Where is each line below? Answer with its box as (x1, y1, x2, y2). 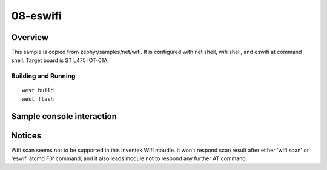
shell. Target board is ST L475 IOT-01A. (11, 56, 109, 64)
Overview (11, 32, 49, 42)
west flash (22, 95, 54, 103)
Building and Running (11, 72, 76, 80)
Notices (11, 131, 42, 141)
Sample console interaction (11, 111, 117, 121)
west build (22, 87, 54, 94)
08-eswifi (11, 9, 62, 22)
